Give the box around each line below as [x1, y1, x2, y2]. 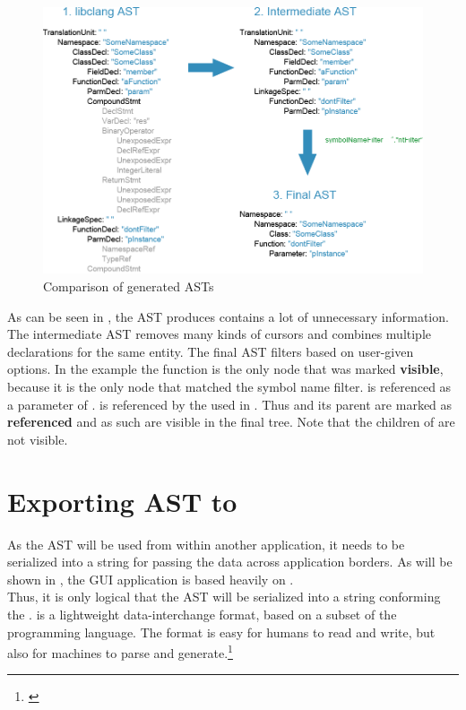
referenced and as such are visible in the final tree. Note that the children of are [7, 412, 455, 431]
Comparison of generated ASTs [43, 277, 214, 296]
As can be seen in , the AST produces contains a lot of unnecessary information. [7, 307, 449, 325]
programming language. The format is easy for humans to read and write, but [7, 622, 436, 641]
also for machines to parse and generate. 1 [7, 641, 233, 662]
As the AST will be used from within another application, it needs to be [7, 534, 405, 553]
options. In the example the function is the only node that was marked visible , [7, 359, 444, 378]
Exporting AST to [7, 482, 237, 519]
